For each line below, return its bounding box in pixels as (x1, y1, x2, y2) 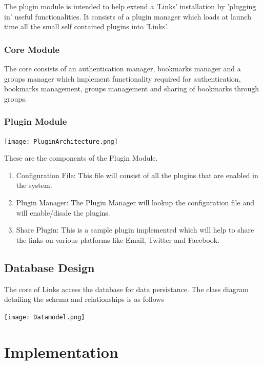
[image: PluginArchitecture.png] (4, 138, 118, 145)
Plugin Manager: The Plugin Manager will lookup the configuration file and (16, 197, 254, 208)
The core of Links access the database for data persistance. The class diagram (4, 283, 249, 294)
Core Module (4, 43, 60, 55)
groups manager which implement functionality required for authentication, (4, 73, 241, 84)
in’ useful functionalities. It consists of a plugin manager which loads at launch (4, 11, 251, 22)
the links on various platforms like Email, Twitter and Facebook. (16, 234, 220, 245)
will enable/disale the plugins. (16, 207, 110, 218)
